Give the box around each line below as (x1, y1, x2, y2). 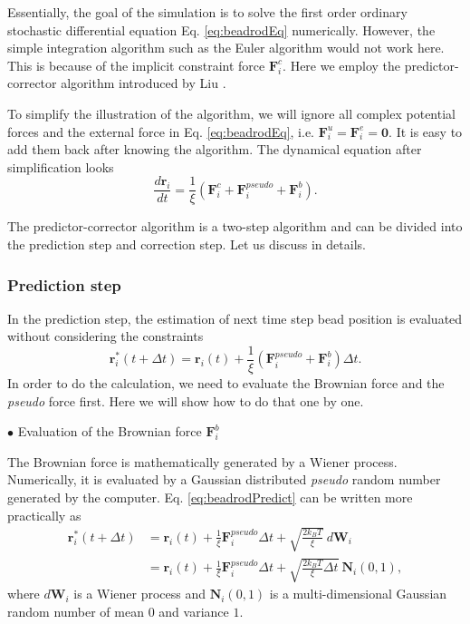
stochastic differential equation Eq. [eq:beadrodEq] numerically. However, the (7, 20, 436, 39)
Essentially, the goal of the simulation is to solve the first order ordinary (7, 3, 408, 21)
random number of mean (7, 601, 144, 620)
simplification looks (7, 157, 114, 176)
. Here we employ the (283, 55, 400, 74)
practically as (7, 505, 82, 524)
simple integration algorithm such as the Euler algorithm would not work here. (7, 38, 445, 57)
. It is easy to (388, 122, 463, 141)
